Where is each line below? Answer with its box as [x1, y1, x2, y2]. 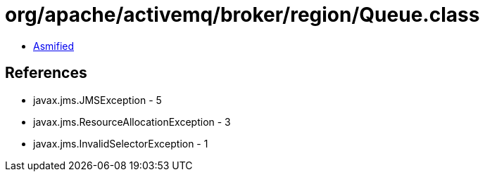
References [5, 64, 87, 82]
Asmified [33, 39, 75, 52]
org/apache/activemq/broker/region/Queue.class [5, 3, 480, 27]
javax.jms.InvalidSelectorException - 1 [33, 137, 208, 150]
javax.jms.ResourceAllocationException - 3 [33, 115, 231, 128]
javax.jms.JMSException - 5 [33, 93, 162, 106]
